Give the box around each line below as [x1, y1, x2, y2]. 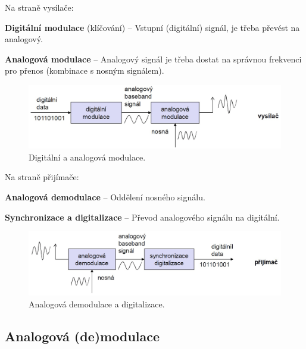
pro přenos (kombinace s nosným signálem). [5, 64, 164, 77]
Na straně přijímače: [5, 171, 79, 183]
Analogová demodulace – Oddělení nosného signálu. [5, 190, 205, 203]
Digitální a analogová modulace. [29, 150, 146, 163]
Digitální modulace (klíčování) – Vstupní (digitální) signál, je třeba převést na [5, 21, 300, 33]
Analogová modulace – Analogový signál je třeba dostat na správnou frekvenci [5, 52, 302, 65]
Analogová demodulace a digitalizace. [29, 297, 165, 310]
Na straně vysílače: [5, 1, 74, 13]
